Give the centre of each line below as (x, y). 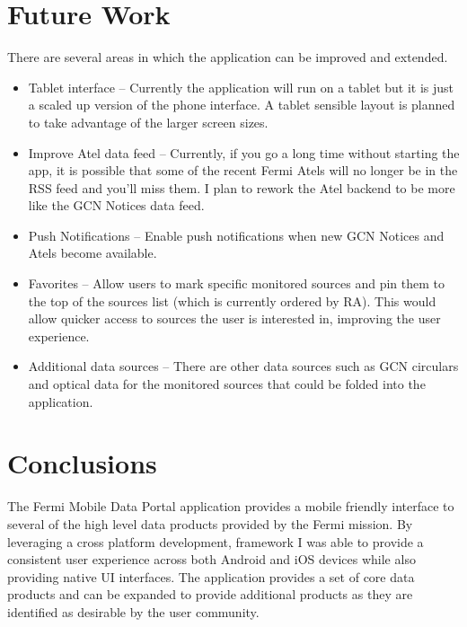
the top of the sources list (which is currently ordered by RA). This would (232, 300)
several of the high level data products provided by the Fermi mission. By (210, 523)
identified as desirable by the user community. (133, 611)
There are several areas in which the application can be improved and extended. (228, 57)
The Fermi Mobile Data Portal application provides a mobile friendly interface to (231, 506)
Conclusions (82, 463)
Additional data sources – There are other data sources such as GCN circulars (243, 366)
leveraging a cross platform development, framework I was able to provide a (216, 541)
